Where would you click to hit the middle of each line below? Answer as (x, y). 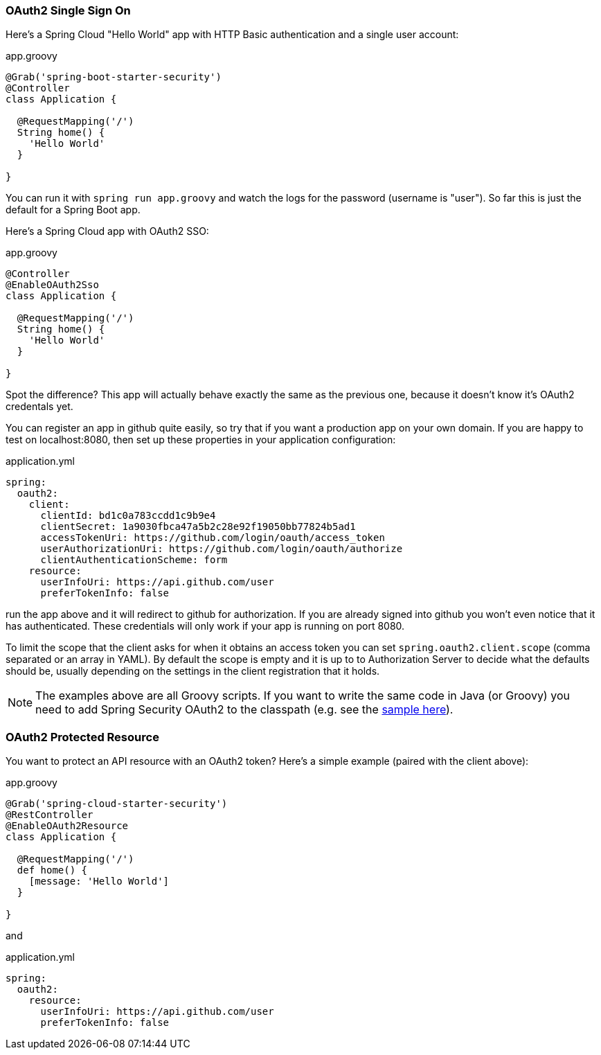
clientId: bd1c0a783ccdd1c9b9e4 (128, 516)
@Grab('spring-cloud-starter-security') (117, 804)
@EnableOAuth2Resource (67, 826)
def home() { (52, 870)
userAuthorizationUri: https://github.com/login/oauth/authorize (222, 549)
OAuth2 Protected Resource (82, 737)
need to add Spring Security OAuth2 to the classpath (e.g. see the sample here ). (244, 710)
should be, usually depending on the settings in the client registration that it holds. (193, 671)
